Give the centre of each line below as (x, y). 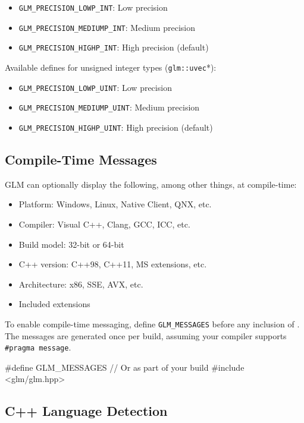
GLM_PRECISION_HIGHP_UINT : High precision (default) (116, 127)
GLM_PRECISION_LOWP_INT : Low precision (93, 7)
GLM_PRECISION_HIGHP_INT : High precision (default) (114, 47)
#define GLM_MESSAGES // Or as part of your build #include (125, 367)
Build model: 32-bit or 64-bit (71, 244)
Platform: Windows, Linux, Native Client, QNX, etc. (115, 204)
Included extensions (54, 304)
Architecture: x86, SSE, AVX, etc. (81, 284)
